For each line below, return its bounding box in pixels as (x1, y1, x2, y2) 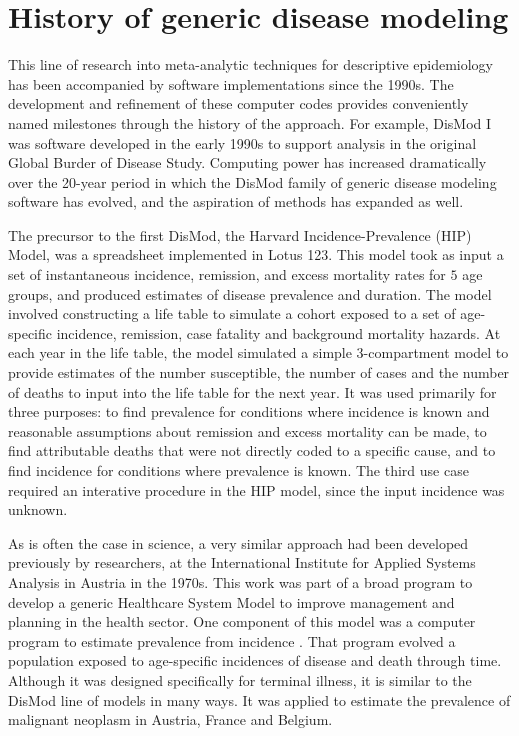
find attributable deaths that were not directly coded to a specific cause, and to (8, 440, 496, 461)
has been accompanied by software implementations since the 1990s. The (8, 73, 454, 94)
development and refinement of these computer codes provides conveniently (8, 93, 469, 114)
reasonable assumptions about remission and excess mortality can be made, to (8, 420, 487, 441)
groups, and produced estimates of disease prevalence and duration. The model (8, 283, 492, 304)
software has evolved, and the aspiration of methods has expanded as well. (8, 191, 464, 212)
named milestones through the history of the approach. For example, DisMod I (8, 112, 492, 133)
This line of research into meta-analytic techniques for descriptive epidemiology (8, 54, 493, 75)
